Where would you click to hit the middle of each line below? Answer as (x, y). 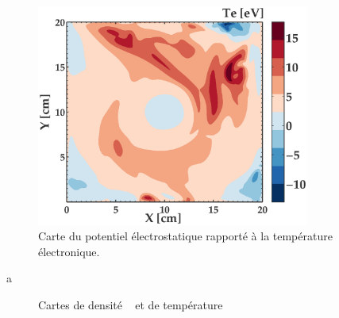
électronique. (69, 251)
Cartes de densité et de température (131, 304)
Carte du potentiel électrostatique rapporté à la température (185, 236)
